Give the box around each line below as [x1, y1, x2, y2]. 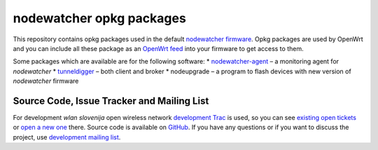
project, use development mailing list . [13, 133, 121, 141]
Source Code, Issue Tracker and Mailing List [13, 95, 209, 107]
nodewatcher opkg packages [13, 10, 187, 26]
